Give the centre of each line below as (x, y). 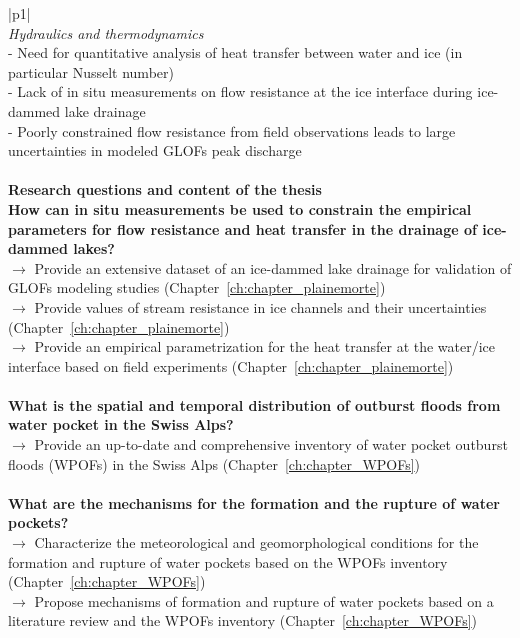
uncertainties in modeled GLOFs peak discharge (155, 150)
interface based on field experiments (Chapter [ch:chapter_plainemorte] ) (231, 365)
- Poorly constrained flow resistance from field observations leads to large (232, 130)
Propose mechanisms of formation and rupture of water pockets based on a (264, 600)
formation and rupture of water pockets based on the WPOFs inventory (228, 561)
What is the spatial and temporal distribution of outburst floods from (254, 404)
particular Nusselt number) (91, 71)
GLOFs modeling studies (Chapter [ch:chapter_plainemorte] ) (197, 287)
